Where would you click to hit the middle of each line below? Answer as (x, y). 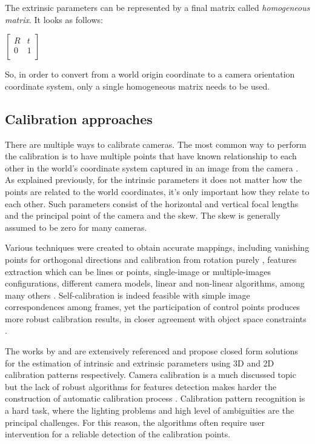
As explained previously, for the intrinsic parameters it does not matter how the (154, 180)
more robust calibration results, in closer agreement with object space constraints (156, 318)
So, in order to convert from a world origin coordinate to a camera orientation (150, 74)
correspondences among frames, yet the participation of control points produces (153, 307)
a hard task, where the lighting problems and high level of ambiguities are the (150, 410)
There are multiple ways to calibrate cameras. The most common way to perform (156, 144)
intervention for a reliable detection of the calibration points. (118, 434)
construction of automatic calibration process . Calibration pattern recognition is (155, 398)
